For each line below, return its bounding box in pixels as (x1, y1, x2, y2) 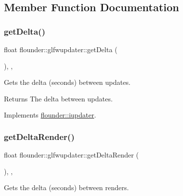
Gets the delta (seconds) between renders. (4, 182, 129, 193)
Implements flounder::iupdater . (4, 110, 96, 120)
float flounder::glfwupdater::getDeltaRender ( (4, 150, 139, 160)
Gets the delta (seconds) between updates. (4, 77, 131, 87)
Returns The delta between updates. (4, 93, 113, 103)
